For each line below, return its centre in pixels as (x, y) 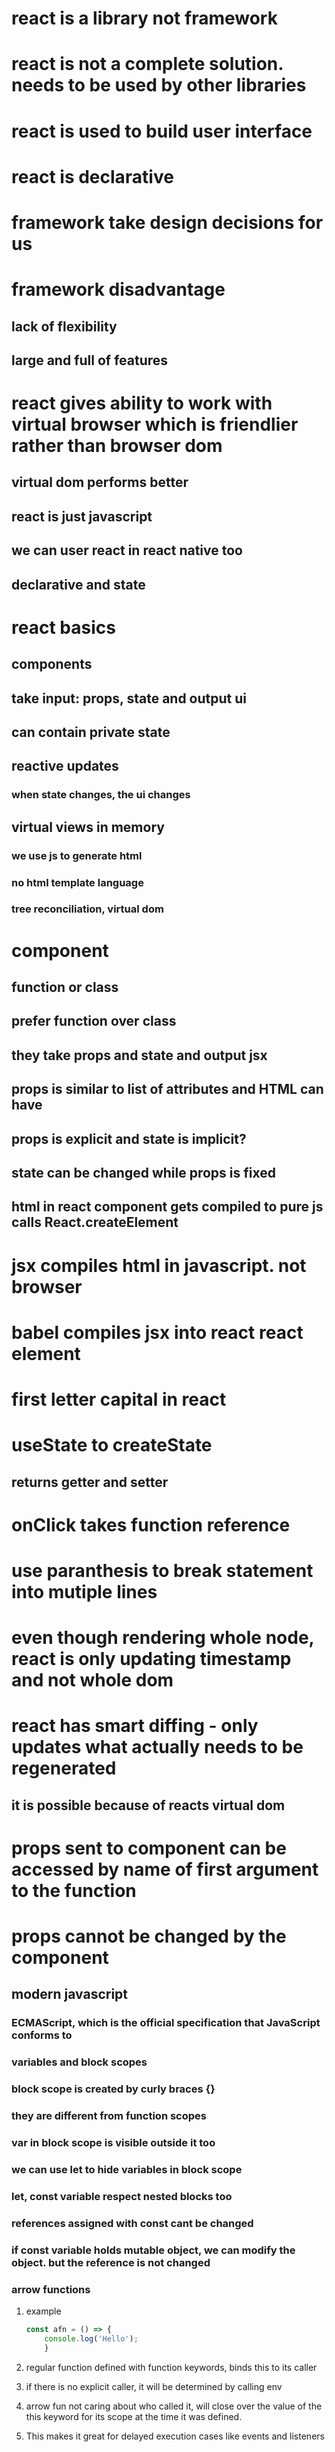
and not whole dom (92, 1680)
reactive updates (65, 766)
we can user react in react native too (127, 550)
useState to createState (112, 1445)
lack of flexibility (64, 326)
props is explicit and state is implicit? (129, 1138)
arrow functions (51, 2289)
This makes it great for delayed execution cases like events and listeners (175, 2436)
